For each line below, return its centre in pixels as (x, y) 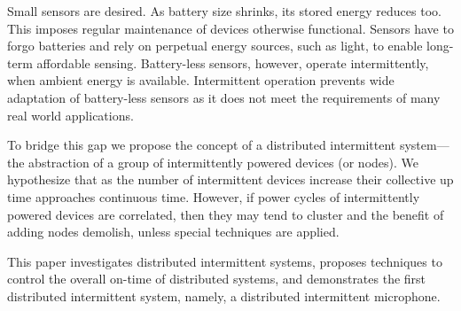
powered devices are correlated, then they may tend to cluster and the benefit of (226, 214)
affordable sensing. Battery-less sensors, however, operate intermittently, (233, 62)
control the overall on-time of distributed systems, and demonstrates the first (217, 279)
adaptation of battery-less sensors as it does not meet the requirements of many (224, 97)
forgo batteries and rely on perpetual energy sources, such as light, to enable (215, 46)
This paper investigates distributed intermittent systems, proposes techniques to (225, 261)
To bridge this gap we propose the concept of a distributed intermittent (202, 145)
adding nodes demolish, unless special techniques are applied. (173, 232)
